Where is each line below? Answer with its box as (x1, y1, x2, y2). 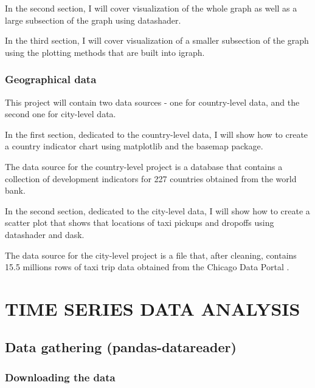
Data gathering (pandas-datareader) (5, 338, 237, 356)
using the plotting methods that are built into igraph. (5, 46, 205, 58)
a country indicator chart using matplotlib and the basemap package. (5, 140, 263, 152)
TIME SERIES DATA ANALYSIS (5, 296, 300, 321)
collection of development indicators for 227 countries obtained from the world (5, 172, 297, 185)
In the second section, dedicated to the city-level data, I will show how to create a (5, 204, 310, 217)
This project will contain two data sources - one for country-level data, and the (5, 95, 300, 108)
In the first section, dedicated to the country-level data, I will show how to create (5, 128, 308, 140)
